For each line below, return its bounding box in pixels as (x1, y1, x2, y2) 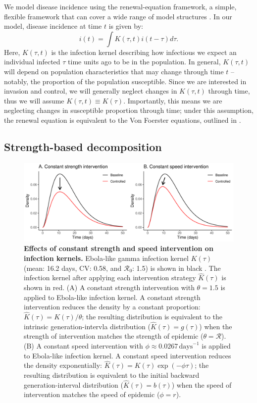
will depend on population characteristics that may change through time (4, 66, 224, 76)
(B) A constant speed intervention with (24, 340, 143, 351)
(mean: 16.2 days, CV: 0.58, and (24, 262, 122, 273)
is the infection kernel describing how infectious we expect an (51, 47, 237, 57)
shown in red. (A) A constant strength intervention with (24, 282, 195, 292)
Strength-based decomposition (4, 139, 162, 154)
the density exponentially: (24, 360, 102, 370)
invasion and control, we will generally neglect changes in (4, 86, 177, 96)
